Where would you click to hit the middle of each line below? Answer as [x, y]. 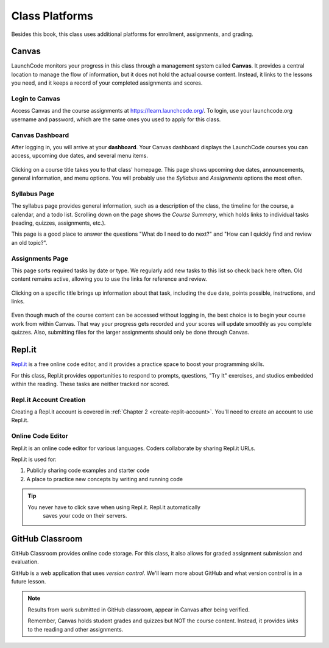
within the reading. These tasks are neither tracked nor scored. [90, 384]
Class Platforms [52, 16]
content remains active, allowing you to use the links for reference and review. [109, 279]
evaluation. [25, 562]
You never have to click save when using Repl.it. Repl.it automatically [114, 507]
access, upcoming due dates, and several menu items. [80, 156]
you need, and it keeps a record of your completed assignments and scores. [107, 83]
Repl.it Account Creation [48, 400]
